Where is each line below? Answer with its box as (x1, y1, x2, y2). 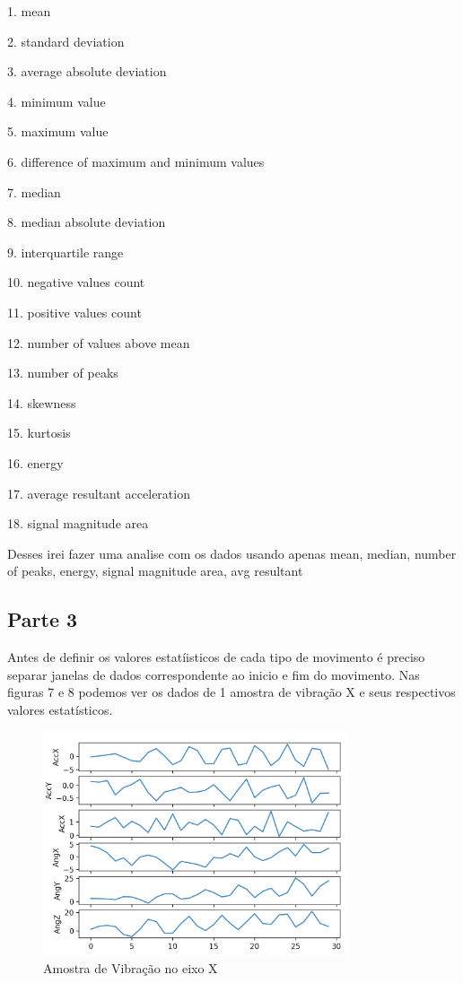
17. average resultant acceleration (7, 483, 190, 502)
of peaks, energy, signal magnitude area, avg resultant (7, 561, 303, 580)
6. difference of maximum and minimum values (7, 152, 265, 170)
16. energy (7, 453, 64, 472)
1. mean (7, 2, 51, 20)
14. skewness (7, 393, 76, 412)
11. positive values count (7, 302, 142, 321)
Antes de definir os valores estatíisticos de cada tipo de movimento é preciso (7, 648, 425, 666)
